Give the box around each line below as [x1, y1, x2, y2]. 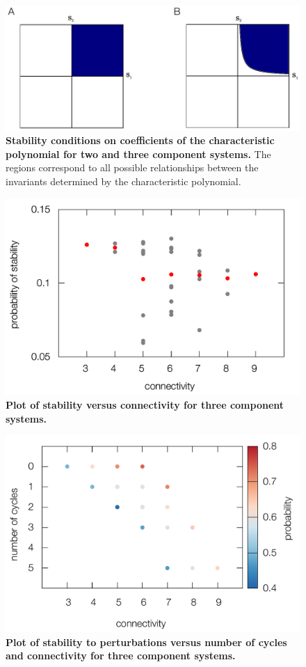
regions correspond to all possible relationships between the [6, 160, 259, 175]
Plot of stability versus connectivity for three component [6, 398, 284, 412]
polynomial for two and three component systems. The [6, 146, 271, 161]
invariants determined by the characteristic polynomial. [6, 174, 241, 189]
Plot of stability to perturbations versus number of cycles [6, 634, 287, 649]
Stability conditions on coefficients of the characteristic [6, 133, 275, 148]
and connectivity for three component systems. [6, 648, 236, 663]
